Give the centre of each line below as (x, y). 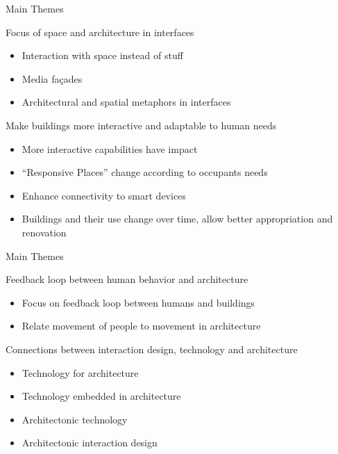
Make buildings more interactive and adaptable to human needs (141, 125)
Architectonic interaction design (90, 443)
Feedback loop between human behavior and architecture (127, 279)
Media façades (52, 78)
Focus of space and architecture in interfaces (100, 32)
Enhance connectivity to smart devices (104, 195)
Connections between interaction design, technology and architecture (152, 349)
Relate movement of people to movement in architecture (141, 326)
